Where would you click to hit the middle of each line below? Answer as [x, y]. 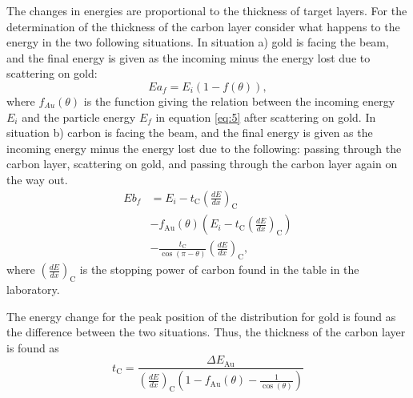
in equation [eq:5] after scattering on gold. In [266, 117]
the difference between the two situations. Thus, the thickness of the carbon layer [206, 332]
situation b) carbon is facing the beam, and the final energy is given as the [190, 133]
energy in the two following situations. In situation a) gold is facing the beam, [198, 42]
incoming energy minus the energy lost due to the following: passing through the [204, 148]
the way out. [37, 179]
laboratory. [33, 289]
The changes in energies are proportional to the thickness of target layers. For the [207, 10]
